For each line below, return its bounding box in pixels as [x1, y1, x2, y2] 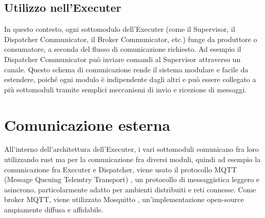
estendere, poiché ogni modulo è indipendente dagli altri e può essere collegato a [4, 74, 256, 85]
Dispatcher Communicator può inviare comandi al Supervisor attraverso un [4, 53, 241, 64]
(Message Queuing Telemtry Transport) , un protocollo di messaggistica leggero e [4, 174, 260, 185]
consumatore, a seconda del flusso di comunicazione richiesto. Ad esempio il [4, 44, 241, 54]
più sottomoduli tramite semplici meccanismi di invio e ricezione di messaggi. [4, 84, 247, 94]
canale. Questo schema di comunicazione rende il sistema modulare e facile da [4, 64, 249, 74]
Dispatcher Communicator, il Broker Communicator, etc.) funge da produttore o [4, 33, 257, 44]
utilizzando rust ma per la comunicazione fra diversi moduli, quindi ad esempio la [4, 154, 261, 165]
